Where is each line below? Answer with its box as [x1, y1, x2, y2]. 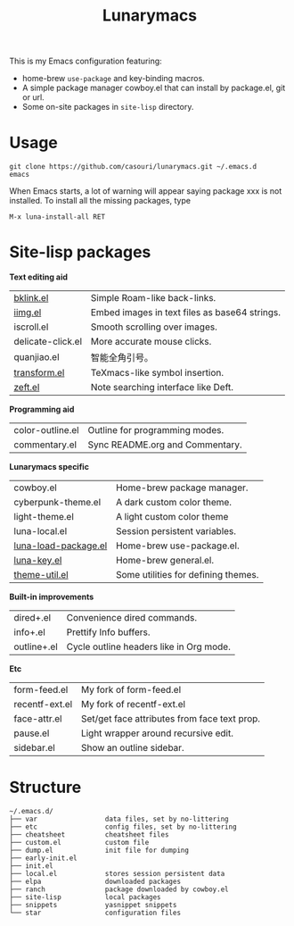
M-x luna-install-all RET [9, 213, 105, 221]
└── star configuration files [9, 908, 181, 917]
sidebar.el [13, 742, 55, 755]
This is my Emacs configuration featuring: [9, 55, 162, 67]
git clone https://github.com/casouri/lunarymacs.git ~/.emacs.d [9, 163, 257, 171]
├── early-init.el [9, 854, 78, 863]
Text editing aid [9, 271, 69, 282]
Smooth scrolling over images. [90, 321, 218, 333]
